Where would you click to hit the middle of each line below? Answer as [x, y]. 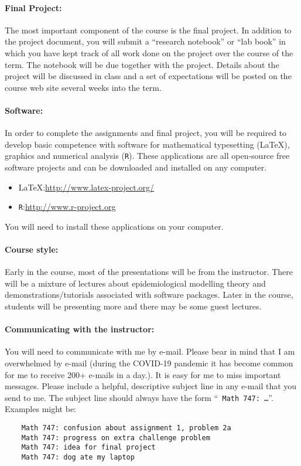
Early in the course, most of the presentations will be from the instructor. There [149, 272]
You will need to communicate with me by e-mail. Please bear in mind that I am [150, 351]
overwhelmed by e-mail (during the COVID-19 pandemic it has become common [149, 363]
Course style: [32, 249]
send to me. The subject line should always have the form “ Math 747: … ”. [139, 397]
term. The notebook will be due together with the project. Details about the [142, 64]
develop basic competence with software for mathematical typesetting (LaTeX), [147, 144]
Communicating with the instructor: [80, 329]
